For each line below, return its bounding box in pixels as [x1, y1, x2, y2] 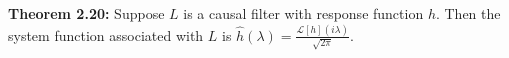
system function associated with [8, 24, 204, 45]
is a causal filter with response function [183, 3, 424, 23]
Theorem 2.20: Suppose [8, 3, 165, 23]
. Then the [435, 3, 501, 23]
